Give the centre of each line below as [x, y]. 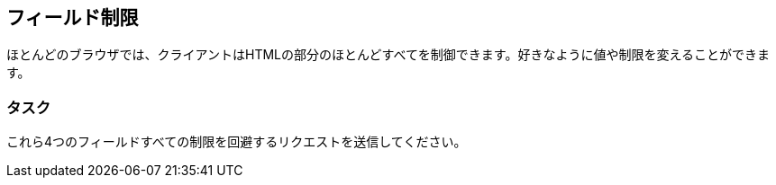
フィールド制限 [73, 18]
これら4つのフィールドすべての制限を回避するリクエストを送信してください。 [237, 142]
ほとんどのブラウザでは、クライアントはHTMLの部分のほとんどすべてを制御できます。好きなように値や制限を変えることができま [388, 55]
